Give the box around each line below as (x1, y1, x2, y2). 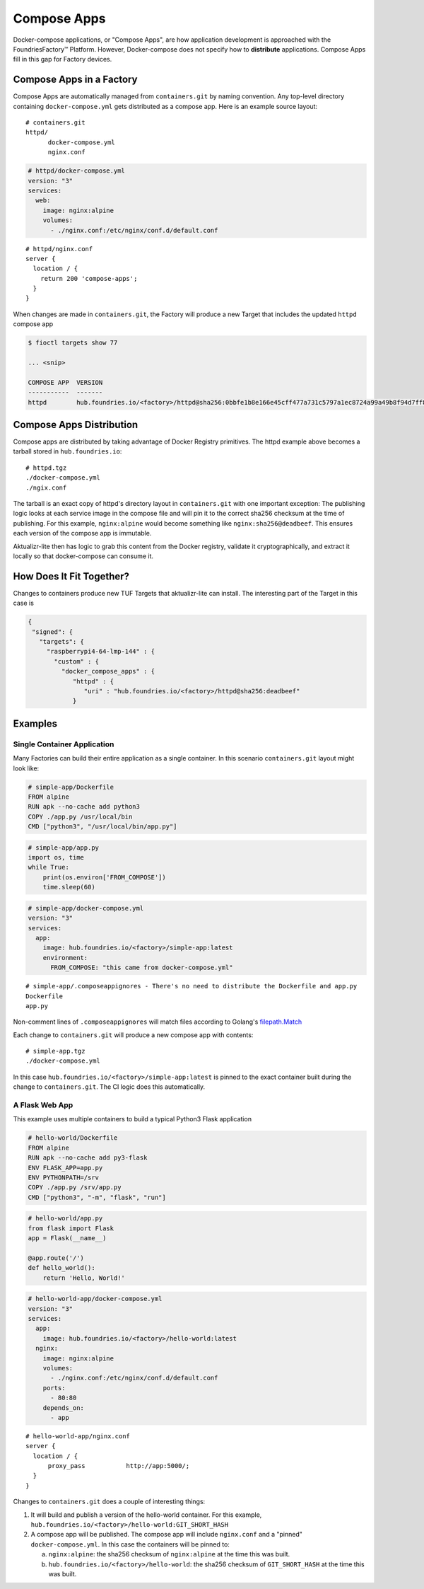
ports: (42, 1384, 66, 1392)
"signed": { (32, 628, 73, 636)
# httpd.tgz (25, 463, 67, 472)
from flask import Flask (28, 1224, 114, 1232)
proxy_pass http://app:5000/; (47, 1462, 190, 1470)
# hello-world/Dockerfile (28, 1134, 118, 1142)
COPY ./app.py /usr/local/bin (28, 812, 133, 821)
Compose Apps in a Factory (13, 74, 138, 86)
